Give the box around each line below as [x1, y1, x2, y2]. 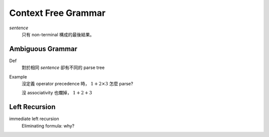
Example [9, 73, 27, 79]
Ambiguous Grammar [9, 45, 78, 53]
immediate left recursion [9, 116, 59, 122]
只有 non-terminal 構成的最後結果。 [21, 31, 95, 37]
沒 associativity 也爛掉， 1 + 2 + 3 [21, 90, 92, 96]
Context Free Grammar [9, 7, 106, 18]
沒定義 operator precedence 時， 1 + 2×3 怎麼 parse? [21, 81, 134, 87]
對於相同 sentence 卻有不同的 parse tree [21, 65, 105, 70]
